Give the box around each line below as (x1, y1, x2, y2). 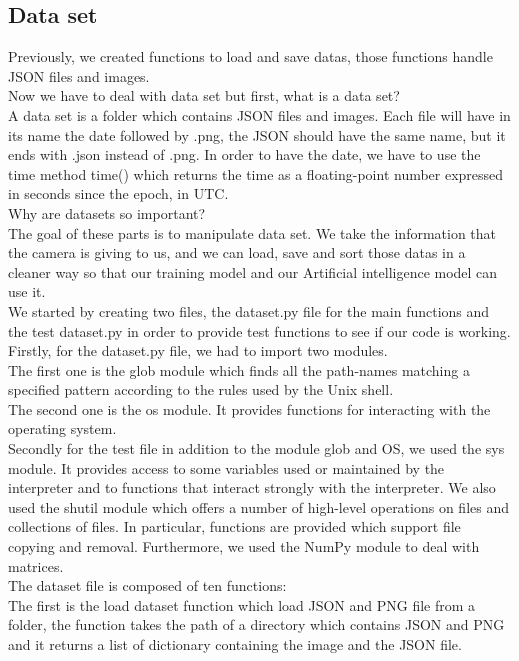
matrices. (8, 555, 64, 576)
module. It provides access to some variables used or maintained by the (8, 457, 445, 478)
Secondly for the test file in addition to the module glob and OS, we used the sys (8, 438, 505, 459)
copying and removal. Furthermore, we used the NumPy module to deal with (8, 536, 480, 557)
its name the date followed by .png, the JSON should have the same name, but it (8, 124, 506, 145)
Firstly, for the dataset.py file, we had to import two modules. (8, 340, 388, 361)
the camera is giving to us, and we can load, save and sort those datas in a (8, 242, 466, 263)
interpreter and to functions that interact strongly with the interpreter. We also (8, 477, 496, 498)
